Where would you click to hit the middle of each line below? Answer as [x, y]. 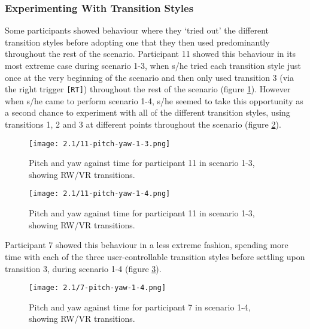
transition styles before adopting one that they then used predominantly [137, 42]
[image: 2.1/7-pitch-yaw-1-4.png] [98, 288]
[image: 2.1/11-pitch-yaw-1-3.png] [100, 144]
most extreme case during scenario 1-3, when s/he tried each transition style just [153, 65]
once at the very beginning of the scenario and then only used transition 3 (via [149, 77]
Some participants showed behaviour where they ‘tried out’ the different [137, 30]
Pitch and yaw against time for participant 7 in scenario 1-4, [140, 307]
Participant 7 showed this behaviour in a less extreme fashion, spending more [147, 245]
